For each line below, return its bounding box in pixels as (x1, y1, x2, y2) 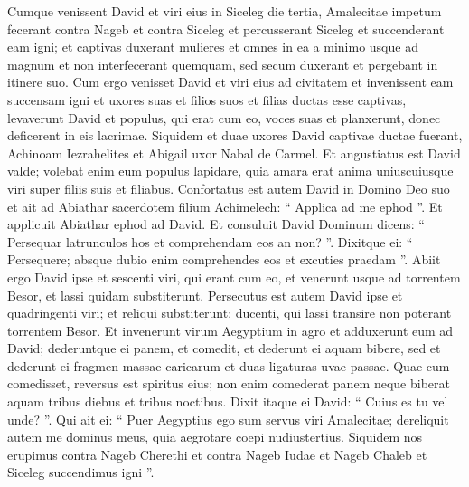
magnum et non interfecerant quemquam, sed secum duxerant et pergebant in (7, 54, 438, 73)
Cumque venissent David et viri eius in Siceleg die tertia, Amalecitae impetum (7, 2, 442, 20)
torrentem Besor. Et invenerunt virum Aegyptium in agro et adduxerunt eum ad (7, 320, 454, 339)
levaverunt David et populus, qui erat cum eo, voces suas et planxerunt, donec (7, 108, 441, 127)
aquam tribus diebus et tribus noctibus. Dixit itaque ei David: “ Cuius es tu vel (7, 392, 448, 411)
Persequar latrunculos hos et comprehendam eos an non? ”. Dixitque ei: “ (7, 232, 413, 251)
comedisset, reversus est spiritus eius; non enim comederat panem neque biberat (7, 374, 450, 393)
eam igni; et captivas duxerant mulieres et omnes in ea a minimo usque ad (7, 37, 418, 56)
